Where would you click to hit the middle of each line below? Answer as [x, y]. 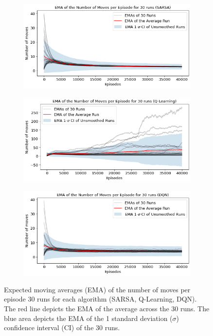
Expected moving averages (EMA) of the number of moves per [97, 289]
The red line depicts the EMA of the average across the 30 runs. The [107, 308]
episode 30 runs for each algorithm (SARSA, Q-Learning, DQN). [100, 299]
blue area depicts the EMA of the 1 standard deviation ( [88, 318]
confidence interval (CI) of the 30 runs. [62, 328]
